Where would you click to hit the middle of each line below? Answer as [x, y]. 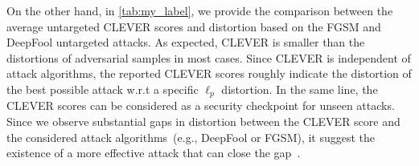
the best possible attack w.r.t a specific [103, 89]
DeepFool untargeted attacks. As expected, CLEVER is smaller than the [186, 42]
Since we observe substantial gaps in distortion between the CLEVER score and [203, 121]
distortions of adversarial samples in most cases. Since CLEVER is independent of [209, 57]
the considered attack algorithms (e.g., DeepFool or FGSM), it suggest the [191, 137]
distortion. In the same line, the [300, 89]
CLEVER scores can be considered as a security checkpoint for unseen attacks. [201, 105]
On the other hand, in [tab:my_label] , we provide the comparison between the [200, 10]
